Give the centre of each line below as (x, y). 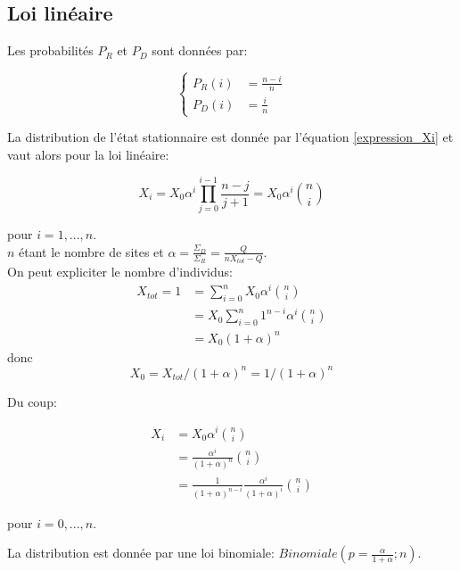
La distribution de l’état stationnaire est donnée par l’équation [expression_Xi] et (230, 137)
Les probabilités (50, 50)
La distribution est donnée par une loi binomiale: (141, 553)
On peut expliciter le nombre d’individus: (120, 272)
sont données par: (200, 50)
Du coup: (32, 401)
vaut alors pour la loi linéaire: (88, 154)
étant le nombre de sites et (91, 251)
